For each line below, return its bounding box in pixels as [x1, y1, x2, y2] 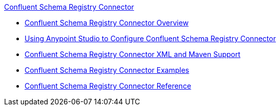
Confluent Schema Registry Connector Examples [25, 66, 189, 74]
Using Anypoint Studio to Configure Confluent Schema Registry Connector [25, 34, 276, 43]
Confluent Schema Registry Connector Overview [25, 18, 189, 27]
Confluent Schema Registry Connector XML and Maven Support [25, 50, 241, 59]
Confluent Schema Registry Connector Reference [25, 81, 191, 90]
